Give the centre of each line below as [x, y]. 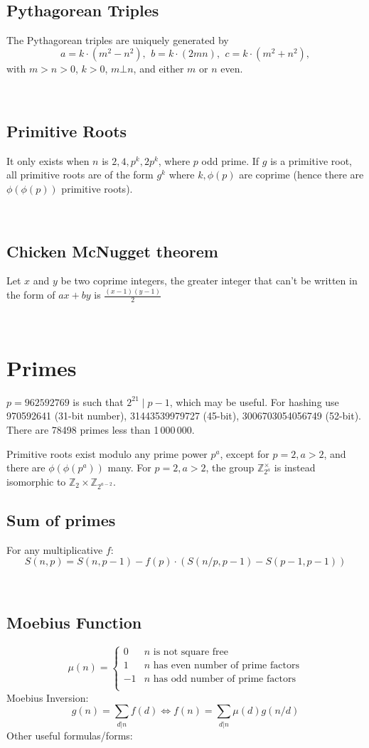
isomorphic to [36, 481]
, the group [230, 467]
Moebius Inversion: [48, 697]
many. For [129, 467]
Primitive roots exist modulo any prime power [107, 453]
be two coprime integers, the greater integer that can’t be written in [209, 280]
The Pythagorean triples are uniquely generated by [118, 39]
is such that [98, 401]
